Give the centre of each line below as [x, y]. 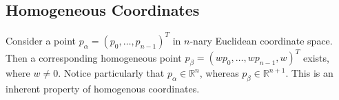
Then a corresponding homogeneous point [94, 57]
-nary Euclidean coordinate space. [261, 40]
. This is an [309, 73]
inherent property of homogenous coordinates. [103, 88]
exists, [316, 57]
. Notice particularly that [111, 73]
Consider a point [41, 40]
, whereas [219, 73]
